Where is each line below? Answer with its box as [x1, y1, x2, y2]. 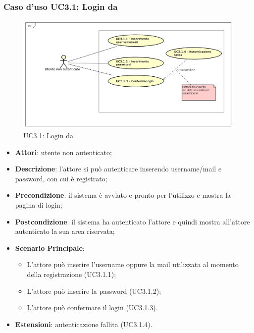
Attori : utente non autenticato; [15, 147, 112, 157]
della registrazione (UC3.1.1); [27, 269, 116, 279]
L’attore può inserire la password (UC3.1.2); [27, 285, 161, 296]
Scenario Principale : [15, 242, 85, 253]
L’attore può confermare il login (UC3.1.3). [27, 302, 158, 313]
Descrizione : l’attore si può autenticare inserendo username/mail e [15, 164, 222, 174]
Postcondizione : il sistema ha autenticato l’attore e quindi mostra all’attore [15, 216, 250, 226]
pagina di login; [15, 199, 62, 210]
